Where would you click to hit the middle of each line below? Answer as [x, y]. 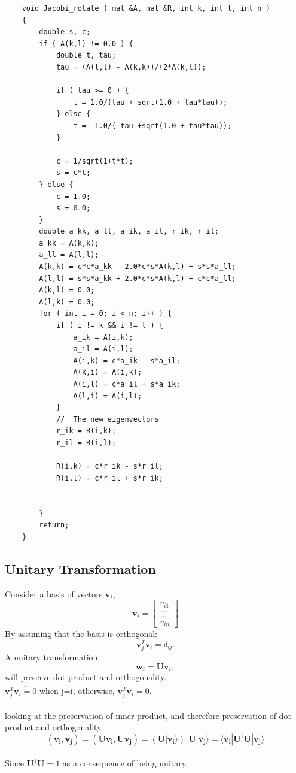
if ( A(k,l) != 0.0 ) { [86, 43]
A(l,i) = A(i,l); [108, 396]
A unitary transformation [51, 656]
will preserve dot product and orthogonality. [86, 677]
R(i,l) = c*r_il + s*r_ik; [109, 478]
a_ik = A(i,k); [103, 337]
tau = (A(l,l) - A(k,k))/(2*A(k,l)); [131, 67]
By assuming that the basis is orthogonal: [81, 634]
